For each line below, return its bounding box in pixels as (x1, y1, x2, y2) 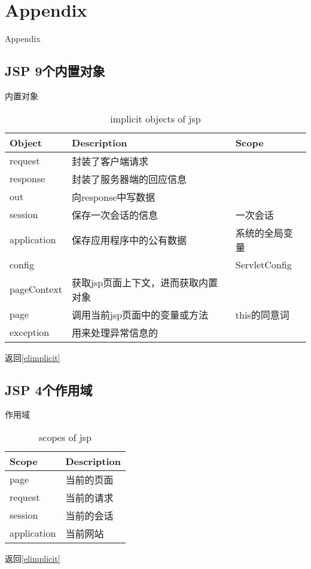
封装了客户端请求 (72, 154, 149, 168)
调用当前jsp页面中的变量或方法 (72, 307, 209, 322)
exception (10, 325, 50, 339)
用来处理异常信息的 (72, 325, 158, 339)
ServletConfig (235, 257, 292, 271)
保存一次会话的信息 (72, 207, 158, 222)
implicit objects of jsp (110, 111, 201, 126)
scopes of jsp (39, 430, 92, 444)
